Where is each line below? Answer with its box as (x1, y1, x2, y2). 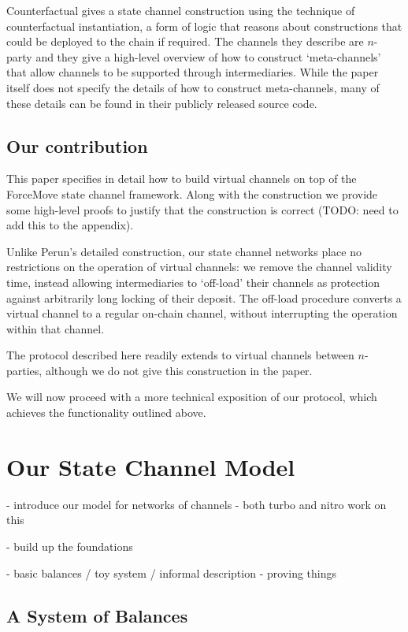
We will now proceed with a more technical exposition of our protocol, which (6, 388, 377, 405)
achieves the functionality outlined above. (6, 404, 206, 421)
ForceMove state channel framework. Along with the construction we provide (6, 185, 378, 202)
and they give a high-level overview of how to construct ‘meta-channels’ (35, 48, 381, 65)
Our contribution (6, 133, 148, 158)
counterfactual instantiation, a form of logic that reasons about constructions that (6, 17, 402, 34)
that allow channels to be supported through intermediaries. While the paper (6, 64, 379, 80)
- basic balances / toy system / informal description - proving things (6, 564, 337, 581)
